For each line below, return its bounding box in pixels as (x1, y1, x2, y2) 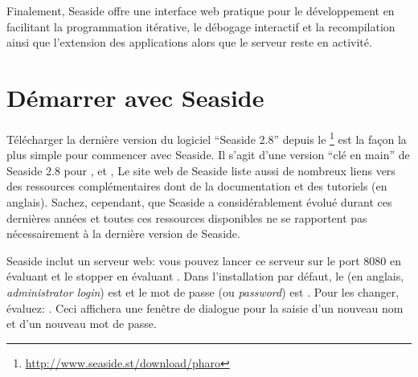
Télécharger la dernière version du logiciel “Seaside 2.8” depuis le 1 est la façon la (6, 128, 407, 147)
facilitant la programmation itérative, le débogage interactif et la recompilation (6, 18, 395, 35)
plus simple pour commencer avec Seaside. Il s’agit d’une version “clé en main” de (6, 146, 410, 163)
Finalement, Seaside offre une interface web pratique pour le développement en (6, 2, 395, 18)
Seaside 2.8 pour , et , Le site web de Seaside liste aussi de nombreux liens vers (6, 162, 395, 178)
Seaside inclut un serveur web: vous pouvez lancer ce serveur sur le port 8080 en (6, 252, 402, 268)
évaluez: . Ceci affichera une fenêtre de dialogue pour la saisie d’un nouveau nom (6, 299, 404, 316)
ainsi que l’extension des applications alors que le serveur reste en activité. (6, 34, 372, 51)
